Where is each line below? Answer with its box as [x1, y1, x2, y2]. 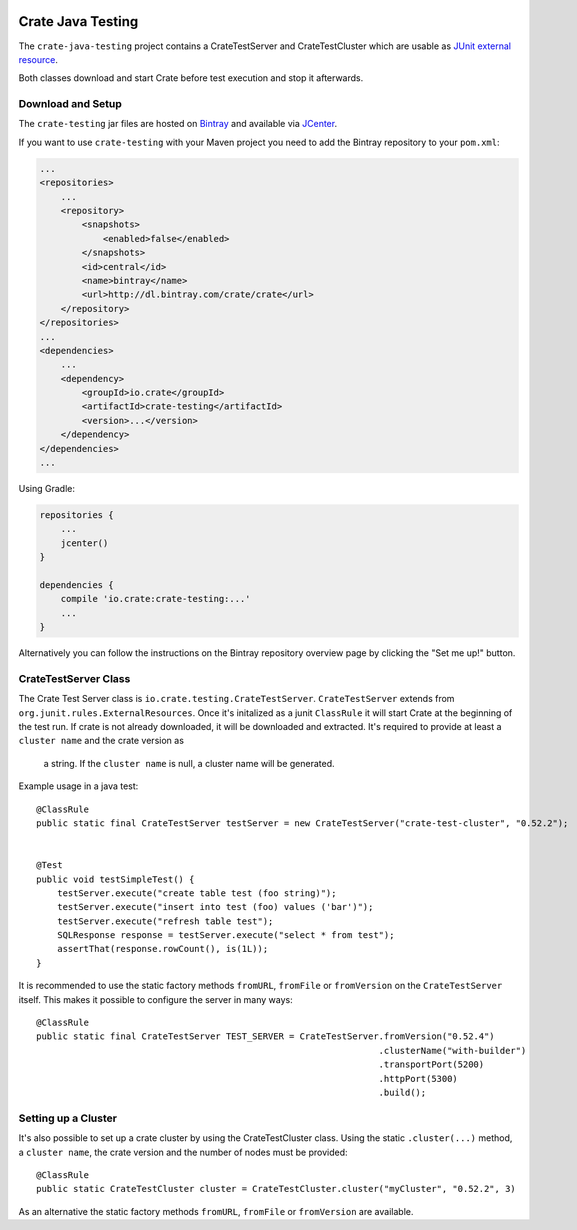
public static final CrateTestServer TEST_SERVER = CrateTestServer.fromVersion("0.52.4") [36, 1031, 495, 1042]
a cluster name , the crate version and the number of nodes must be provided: [18, 1146, 349, 1158]
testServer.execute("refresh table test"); [56, 915, 274, 927]
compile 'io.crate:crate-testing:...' [60, 593, 251, 605]
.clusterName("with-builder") [378, 1045, 527, 1056]
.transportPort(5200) [378, 1059, 485, 1070]
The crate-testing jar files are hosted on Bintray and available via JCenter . [18, 118, 338, 130]
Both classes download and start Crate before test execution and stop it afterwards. [18, 72, 364, 84]
